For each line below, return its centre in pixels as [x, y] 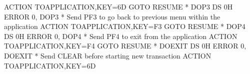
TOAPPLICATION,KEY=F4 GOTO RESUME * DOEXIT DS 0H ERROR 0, [125, 46]
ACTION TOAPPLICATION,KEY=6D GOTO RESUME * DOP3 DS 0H [118, 6]
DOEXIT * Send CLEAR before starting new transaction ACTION [108, 55]
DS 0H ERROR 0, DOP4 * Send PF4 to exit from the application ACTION [121, 36]
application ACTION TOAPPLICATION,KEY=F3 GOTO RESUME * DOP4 [125, 26]
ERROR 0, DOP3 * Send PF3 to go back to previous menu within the [112, 16]
